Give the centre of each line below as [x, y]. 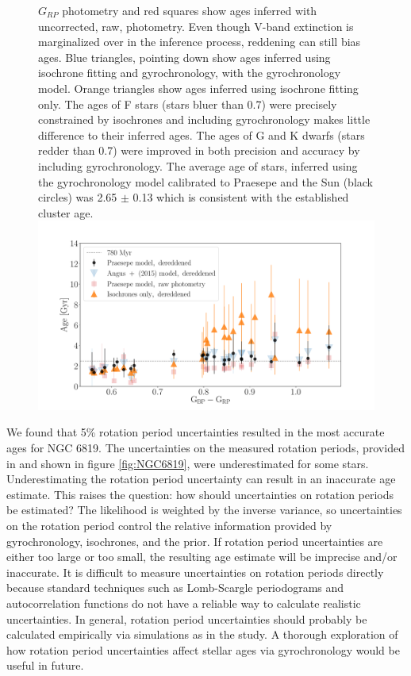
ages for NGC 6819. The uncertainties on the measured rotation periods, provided [205, 447]
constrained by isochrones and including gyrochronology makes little [204, 119]
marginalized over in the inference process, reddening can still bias [200, 42]
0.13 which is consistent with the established [241, 197]
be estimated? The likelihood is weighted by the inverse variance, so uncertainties [204, 510]
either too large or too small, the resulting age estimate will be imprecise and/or [202, 557]
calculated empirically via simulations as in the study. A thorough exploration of [202, 634]
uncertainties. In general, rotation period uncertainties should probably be [187, 618]
